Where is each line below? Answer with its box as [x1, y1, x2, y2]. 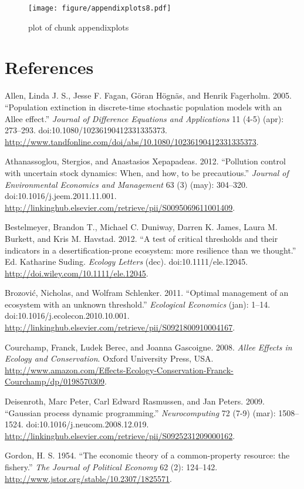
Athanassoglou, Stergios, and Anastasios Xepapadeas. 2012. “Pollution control [5, 155, 286, 167]
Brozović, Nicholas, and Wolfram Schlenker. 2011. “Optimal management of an [5, 286, 289, 299]
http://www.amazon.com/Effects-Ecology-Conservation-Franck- [5, 363, 234, 376]
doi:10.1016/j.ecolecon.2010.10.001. [5, 309, 130, 322]
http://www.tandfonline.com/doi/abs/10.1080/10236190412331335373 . [5, 135, 259, 147]
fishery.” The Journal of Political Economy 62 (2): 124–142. [5, 461, 218, 473]
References [5, 55, 94, 79]
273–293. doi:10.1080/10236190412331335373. [5, 124, 167, 136]
